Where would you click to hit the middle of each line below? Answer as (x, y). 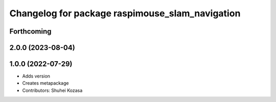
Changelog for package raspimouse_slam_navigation (125, 13)
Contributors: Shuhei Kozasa (52, 90)
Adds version (36, 76)
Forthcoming (30, 31)
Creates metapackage (45, 83)
